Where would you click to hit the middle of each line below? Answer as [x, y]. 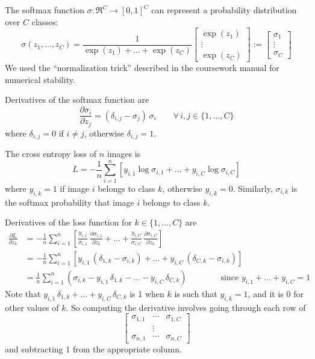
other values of [32, 307]
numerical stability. [40, 79]
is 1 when [147, 293]
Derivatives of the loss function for [68, 222]
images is [124, 154]
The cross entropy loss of [51, 154]
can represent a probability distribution [224, 10]
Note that [23, 293]
